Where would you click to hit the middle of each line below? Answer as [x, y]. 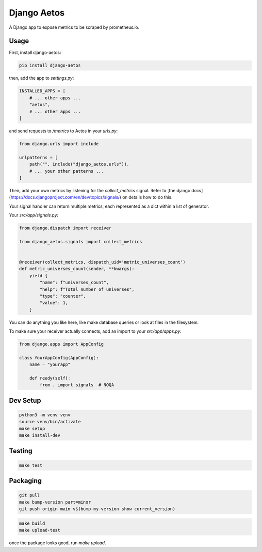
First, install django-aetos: [35, 53]
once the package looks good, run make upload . [57, 543]
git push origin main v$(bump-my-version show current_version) [97, 509]
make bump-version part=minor [55, 502]
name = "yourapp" [50, 365]
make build [32, 523]
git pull [30, 495]
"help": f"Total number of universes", [87, 289]
